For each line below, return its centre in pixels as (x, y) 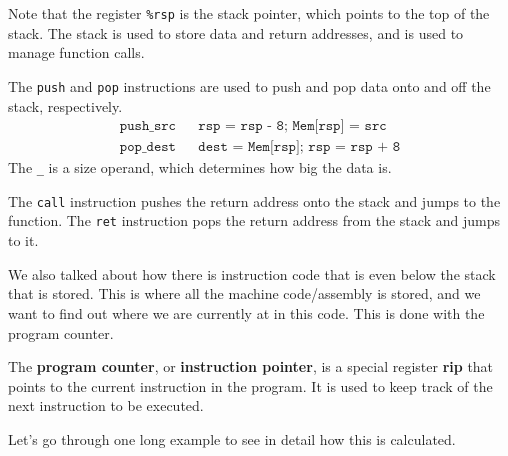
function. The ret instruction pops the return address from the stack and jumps (254, 220)
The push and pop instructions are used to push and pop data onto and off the (249, 85)
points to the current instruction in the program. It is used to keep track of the (250, 385)
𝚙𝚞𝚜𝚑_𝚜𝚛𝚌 (147, 126)
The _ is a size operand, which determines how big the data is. (200, 167)
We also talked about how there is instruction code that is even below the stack (252, 273)
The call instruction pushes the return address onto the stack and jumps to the (254, 200)
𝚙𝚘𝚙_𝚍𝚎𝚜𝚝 (147, 147)
